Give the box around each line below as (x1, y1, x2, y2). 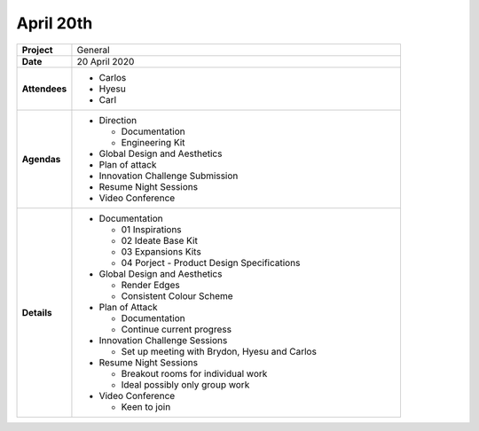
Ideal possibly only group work (121, 378, 250, 390)
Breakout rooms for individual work (121, 367, 268, 380)
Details (21, 306, 52, 318)
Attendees (21, 82, 67, 95)
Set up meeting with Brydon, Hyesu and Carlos (121, 345, 317, 357)
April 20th (16, 13, 93, 33)
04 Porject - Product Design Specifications (121, 256, 301, 269)
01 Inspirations (121, 223, 182, 235)
